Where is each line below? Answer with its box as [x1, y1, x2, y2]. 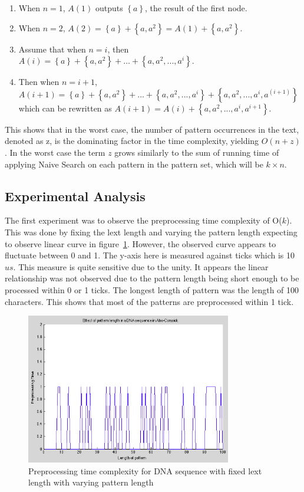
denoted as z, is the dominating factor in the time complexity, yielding [5, 135, 259, 147]
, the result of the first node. [144, 2, 247, 14]
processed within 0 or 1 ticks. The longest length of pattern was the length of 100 [5, 283, 299, 296]
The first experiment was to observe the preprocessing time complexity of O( [5, 214, 282, 227]
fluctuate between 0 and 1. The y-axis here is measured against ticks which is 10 [5, 249, 295, 261]
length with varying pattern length [28, 476, 154, 488]
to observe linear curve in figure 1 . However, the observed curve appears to [5, 237, 276, 250]
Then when [18, 76, 60, 88]
